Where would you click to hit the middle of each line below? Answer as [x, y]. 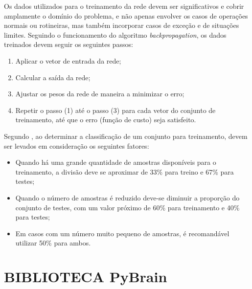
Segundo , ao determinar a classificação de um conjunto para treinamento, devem [126, 136]
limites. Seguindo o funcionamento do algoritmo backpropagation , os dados [115, 34]
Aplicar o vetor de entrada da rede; [68, 60]
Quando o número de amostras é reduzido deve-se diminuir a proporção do [127, 197]
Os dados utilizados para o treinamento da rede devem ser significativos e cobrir [124, 6]
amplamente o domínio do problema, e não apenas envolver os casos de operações [126, 15]
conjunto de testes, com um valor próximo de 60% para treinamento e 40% [127, 207]
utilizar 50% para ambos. [53, 243]
